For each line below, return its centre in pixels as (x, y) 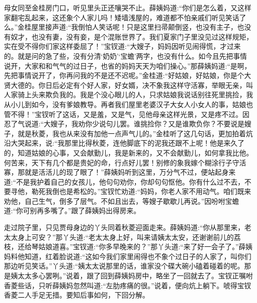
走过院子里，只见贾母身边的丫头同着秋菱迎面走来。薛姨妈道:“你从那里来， (124, 227)
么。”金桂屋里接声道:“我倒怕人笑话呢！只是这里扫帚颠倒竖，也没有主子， (121, 27)
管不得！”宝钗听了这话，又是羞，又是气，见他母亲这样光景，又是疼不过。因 (127, 114)
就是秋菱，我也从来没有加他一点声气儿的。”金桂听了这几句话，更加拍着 (132, 133)
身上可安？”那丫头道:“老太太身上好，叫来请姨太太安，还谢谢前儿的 (126, 237)
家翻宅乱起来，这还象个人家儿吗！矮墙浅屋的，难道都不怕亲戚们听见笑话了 (125, 17)
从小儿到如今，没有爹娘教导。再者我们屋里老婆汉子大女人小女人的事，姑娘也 (128, 104)
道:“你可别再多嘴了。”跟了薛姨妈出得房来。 (72, 210)
